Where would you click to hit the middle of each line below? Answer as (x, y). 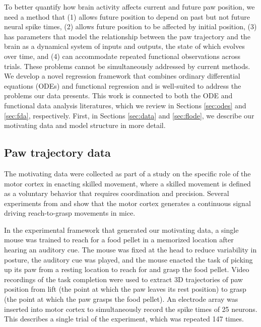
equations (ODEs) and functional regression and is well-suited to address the (123, 85)
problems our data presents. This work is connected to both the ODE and (118, 95)
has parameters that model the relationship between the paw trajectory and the (127, 36)
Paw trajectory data (57, 152)
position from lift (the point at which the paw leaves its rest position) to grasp (125, 289)
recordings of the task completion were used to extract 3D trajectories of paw (123, 279)
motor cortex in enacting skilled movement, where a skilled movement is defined (127, 183)
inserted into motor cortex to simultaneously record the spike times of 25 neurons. (131, 309)
